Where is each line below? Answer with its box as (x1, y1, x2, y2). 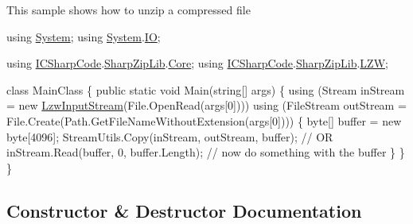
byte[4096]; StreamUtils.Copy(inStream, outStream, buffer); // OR (6, 128, 333, 145)
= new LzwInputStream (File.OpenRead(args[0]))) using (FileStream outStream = (6, 97, 407, 114)
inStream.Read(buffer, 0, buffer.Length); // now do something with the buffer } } (6, 144, 405, 160)
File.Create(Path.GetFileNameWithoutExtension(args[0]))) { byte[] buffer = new (6, 112, 402, 129)
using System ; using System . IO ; (6, 28, 161, 44)
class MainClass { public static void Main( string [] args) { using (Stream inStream (6, 81, 405, 98)
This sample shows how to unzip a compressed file (6, 2, 251, 17)
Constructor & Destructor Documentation (6, 198, 362, 222)
